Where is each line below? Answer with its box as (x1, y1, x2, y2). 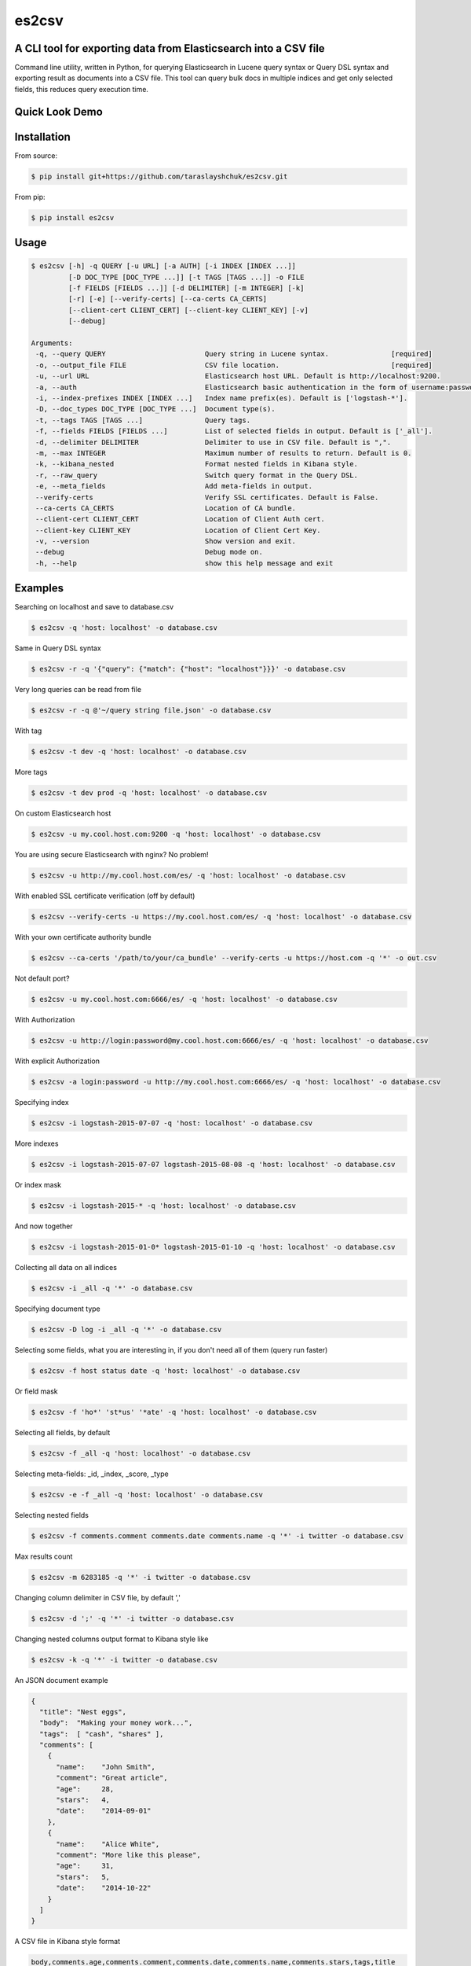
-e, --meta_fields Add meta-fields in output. (35, 482, 313, 491)
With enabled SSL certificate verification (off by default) (14, 891, 195, 900)
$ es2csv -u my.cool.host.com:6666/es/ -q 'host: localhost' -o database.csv (31, 995, 338, 1004)
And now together (14, 1221, 74, 1231)
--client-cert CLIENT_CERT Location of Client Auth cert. (35, 515, 326, 524)
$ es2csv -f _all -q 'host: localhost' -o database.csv (31, 1449, 251, 1458)
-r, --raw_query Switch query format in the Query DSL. (35, 470, 359, 480)
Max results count (14, 1552, 73, 1561)
